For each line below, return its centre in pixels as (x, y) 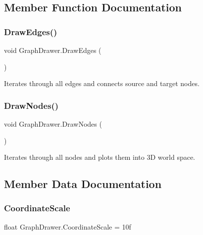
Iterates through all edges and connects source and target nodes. (102, 83)
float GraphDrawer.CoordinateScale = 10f (68, 226)
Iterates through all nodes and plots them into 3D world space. (100, 157)
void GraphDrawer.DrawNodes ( (53, 124)
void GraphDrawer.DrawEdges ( (53, 50)
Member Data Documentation (83, 184)
